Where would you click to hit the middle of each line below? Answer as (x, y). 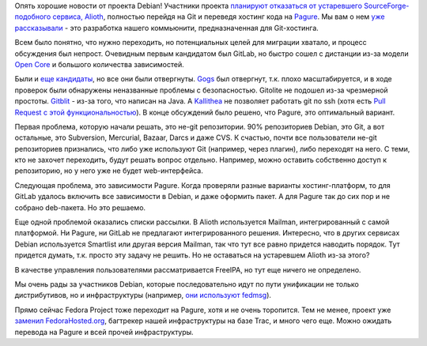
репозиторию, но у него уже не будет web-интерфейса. (109, 171)
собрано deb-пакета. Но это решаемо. (80, 207)
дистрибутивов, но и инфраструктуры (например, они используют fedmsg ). (143, 295)
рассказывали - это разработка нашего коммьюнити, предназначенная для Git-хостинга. (167, 28)
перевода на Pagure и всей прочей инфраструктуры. (104, 332)
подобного (33, 17)
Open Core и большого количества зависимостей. (100, 64)
